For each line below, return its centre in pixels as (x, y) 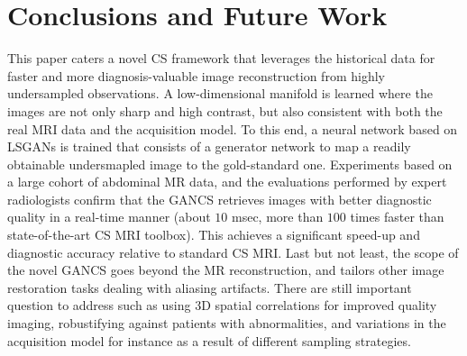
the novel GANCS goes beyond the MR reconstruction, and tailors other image (226, 270)
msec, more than (277, 217)
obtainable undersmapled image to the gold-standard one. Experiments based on (230, 164)
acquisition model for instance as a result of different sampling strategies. (209, 340)
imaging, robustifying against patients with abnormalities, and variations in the (227, 323)
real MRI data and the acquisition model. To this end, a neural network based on (233, 128)
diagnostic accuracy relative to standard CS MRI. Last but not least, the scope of (233, 252)
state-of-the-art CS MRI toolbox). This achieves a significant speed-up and (214, 235)
